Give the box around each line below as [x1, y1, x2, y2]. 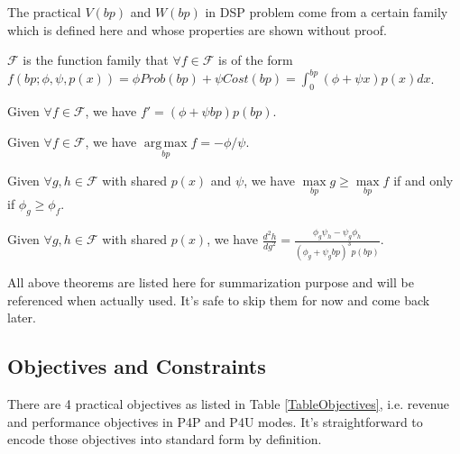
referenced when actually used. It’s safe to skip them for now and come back [7, 290, 430, 309]
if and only [393, 170, 454, 189]
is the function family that [23, 50, 169, 69]
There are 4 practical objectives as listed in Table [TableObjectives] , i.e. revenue [7, 395, 450, 413]
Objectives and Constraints [7, 352, 266, 380]
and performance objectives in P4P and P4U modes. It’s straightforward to [7, 412, 423, 431]
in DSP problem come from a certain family [205, 3, 448, 21]
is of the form [218, 50, 293, 69]
